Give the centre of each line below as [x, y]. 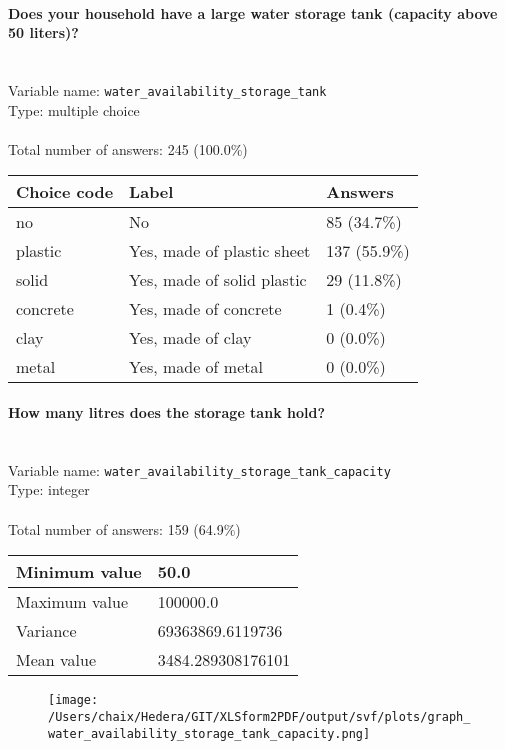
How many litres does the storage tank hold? [167, 412]
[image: [73, 700]
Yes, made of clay [190, 338]
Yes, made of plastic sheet [220, 251]
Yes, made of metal [196, 367]
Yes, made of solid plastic [218, 280]
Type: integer [49, 489]
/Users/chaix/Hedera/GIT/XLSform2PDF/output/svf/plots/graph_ [259, 716]
